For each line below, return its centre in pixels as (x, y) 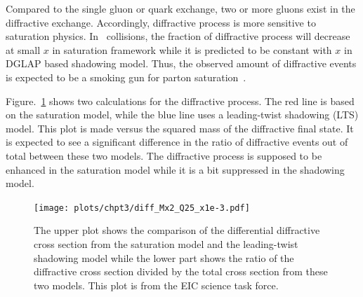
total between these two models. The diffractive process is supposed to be (164, 155)
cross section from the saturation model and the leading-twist (166, 243)
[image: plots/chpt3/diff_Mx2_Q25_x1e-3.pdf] (142, 208)
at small (23, 49)
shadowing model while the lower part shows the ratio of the (164, 257)
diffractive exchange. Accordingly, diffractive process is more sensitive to (161, 22)
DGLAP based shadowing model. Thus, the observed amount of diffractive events (181, 63)
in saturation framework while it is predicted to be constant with (192, 49)
